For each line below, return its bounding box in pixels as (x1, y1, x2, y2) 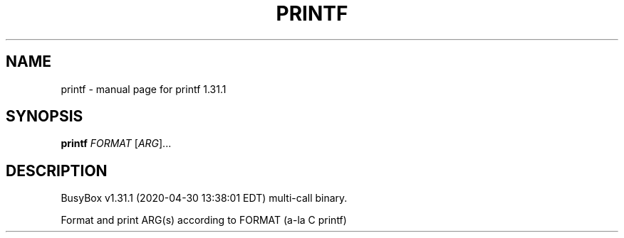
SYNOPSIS (6, 107, 83, 126)
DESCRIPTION (6, 161, 108, 180)
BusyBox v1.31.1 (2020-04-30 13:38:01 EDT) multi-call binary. (61, 192, 348, 205)
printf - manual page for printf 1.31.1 (61, 82, 227, 95)
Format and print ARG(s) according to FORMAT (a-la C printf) (61, 214, 347, 227)
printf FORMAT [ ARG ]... (61, 137, 172, 150)
